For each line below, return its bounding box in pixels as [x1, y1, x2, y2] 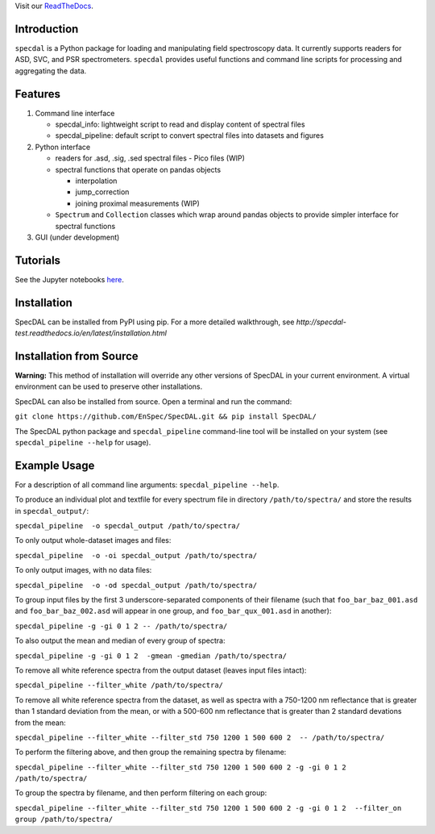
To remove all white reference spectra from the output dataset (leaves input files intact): [14, 665, 307, 675]
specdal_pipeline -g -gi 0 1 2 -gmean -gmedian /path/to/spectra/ [14, 651, 288, 661]
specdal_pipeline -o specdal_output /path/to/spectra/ [14, 521, 241, 531]
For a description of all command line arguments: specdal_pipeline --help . [14, 480, 280, 490]
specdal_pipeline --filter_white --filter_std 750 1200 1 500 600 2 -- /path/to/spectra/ [14, 732, 385, 742]
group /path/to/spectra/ [14, 815, 113, 824]
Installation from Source [14, 349, 139, 363]
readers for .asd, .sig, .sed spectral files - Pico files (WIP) [55, 153, 246, 163]
